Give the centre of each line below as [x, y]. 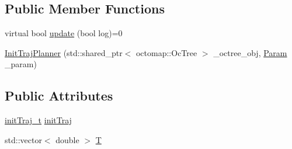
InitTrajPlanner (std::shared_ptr [64, 52]
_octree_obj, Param [250, 52]
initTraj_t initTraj [38, 120]
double [67, 139]
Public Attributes [59, 96]
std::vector [23, 139]
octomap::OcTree [166, 52]
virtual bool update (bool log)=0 [64, 33]
